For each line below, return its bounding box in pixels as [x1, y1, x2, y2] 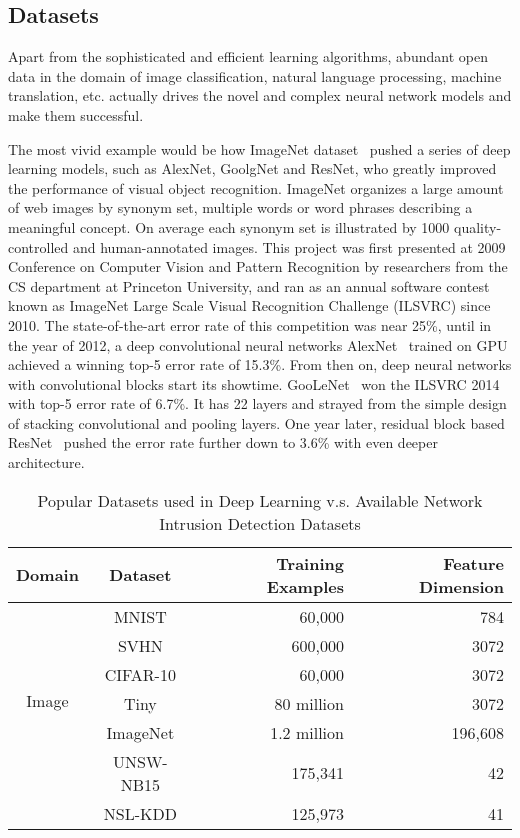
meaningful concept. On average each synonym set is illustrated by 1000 [8, 216, 450, 237]
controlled [8, 236, 69, 257]
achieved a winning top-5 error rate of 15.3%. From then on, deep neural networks [8, 354, 512, 375]
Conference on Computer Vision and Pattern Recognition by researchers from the [8, 256, 508, 277]
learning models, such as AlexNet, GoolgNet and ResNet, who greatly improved [8, 158, 497, 179]
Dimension [419, 574, 504, 598]
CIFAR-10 [104, 662, 176, 686]
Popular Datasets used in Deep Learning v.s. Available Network [37, 488, 483, 512]
